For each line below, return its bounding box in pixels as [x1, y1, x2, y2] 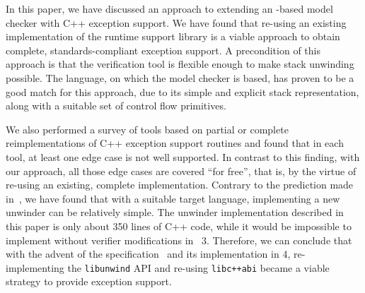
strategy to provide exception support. [6, 274, 172, 289]
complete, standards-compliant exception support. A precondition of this [6, 42, 320, 57]
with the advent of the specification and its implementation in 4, [6, 246, 291, 261]
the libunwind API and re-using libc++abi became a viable [67, 260, 330, 275]
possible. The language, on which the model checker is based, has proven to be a [6, 70, 354, 85]
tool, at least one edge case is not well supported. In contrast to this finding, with [6, 149, 360, 164]
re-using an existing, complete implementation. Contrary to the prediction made [6, 177, 354, 192]
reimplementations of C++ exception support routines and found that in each [6, 136, 344, 150]
